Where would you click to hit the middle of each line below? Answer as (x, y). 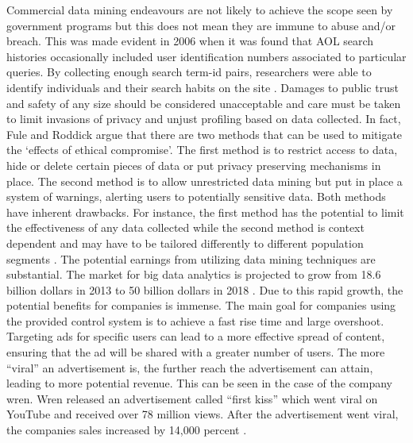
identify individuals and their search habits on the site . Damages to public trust (203, 87)
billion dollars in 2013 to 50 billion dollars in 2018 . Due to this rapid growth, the (205, 289)
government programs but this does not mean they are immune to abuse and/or (201, 25)
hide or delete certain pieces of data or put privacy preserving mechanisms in (194, 165)
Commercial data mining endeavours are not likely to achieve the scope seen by (200, 10)
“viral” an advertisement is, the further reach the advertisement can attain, (190, 367)
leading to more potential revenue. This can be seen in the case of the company (199, 383)
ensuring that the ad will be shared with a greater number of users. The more (196, 352)
